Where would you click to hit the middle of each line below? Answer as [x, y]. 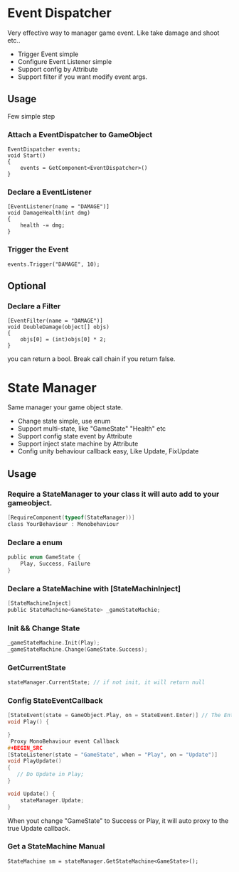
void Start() [27, 156]
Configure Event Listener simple [65, 61]
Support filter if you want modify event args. [83, 77]
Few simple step [31, 116]
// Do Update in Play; [50, 775]
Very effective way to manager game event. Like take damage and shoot [113, 33]
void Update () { [31, 794]
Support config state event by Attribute [75, 436]
